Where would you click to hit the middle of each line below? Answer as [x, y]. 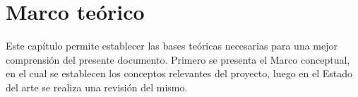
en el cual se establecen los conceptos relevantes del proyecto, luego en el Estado [179, 73]
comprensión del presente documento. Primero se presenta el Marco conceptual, [178, 59]
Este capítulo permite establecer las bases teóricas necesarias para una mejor [172, 46]
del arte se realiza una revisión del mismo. [97, 87]
